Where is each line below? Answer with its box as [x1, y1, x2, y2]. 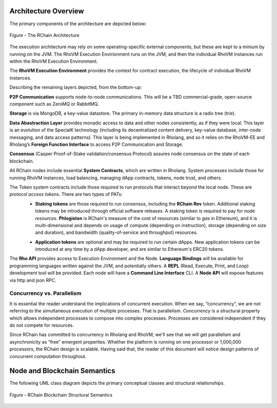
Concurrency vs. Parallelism [9, 290, 82, 297]
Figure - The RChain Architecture [9, 32, 80, 38]
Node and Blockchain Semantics [9, 366, 115, 375]
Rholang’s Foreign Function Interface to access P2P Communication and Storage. [9, 141, 184, 147]
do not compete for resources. [9, 322, 74, 328]
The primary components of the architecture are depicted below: [9, 21, 147, 27]
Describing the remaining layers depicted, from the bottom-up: [9, 84, 142, 90]
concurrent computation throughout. [9, 353, 87, 359]
